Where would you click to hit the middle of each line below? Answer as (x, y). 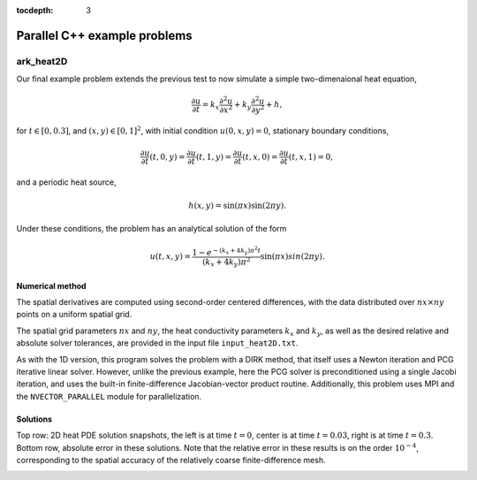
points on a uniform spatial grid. (74, 315)
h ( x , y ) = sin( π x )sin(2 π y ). (238, 205)
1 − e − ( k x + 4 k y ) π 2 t (226, 251)
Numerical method (52, 286)
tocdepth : (35, 10)
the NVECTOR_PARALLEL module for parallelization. (109, 396)
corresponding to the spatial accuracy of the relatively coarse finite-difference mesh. (171, 460)
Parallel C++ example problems (105, 35)
